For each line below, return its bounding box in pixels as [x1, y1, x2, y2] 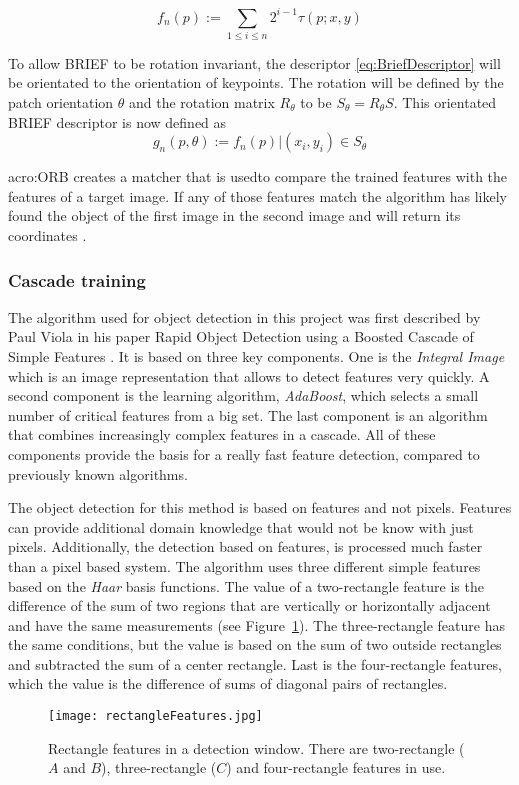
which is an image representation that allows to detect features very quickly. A [8, 365, 490, 386]
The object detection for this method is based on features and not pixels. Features [8, 497, 512, 518]
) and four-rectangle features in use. [226, 757, 446, 778]
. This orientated [393, 92, 497, 113]
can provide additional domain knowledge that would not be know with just [8, 516, 474, 537]
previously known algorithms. [8, 463, 188, 484]
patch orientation [8, 92, 114, 113]
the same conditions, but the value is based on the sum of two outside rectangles [8, 634, 502, 655]
